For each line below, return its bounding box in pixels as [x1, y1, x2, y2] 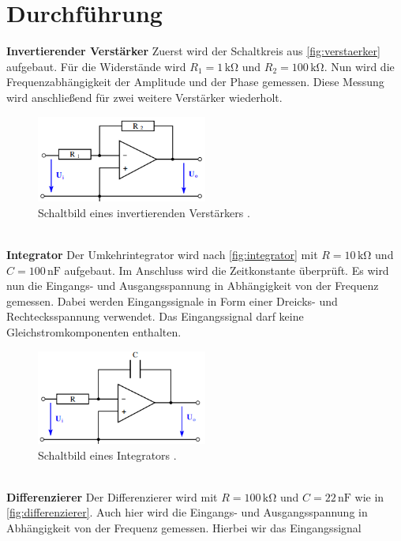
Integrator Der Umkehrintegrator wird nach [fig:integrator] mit [6, 246, 318, 262]
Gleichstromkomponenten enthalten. [6, 323, 182, 340]
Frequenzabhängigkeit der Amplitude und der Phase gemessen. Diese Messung [6, 73, 384, 90]
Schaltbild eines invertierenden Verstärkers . [38, 204, 250, 220]
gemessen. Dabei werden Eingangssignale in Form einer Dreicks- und [6, 292, 338, 309]
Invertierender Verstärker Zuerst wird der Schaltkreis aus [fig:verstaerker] [6, 43, 380, 59]
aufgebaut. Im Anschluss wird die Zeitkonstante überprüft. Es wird [64, 261, 389, 278]
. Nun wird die [324, 58, 395, 74]
